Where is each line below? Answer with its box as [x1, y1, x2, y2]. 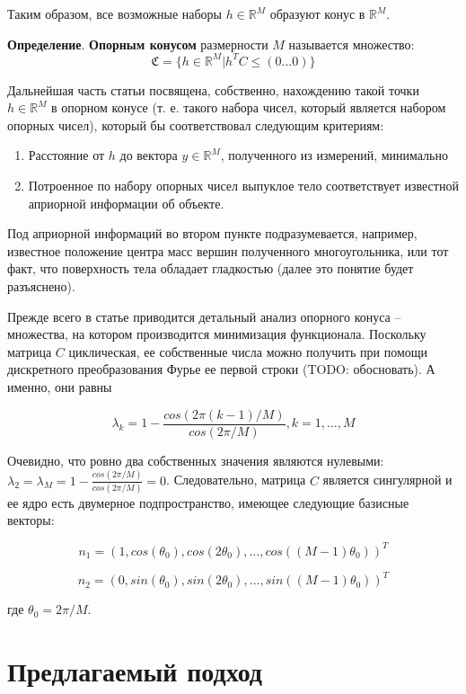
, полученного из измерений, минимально [220, 146, 448, 165]
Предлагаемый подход [7, 652, 262, 689]
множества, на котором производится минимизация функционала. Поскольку [7, 325, 426, 343]
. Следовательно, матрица [166, 470, 306, 489]
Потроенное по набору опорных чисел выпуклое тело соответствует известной [28, 176, 459, 195]
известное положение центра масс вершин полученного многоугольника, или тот [7, 241, 449, 260]
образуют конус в [269, 4, 365, 22]
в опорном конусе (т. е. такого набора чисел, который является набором [51, 98, 446, 117]
